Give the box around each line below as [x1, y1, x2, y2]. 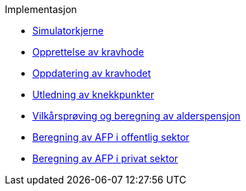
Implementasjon [5, 3, 77, 15]
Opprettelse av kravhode [32, 46, 144, 58]
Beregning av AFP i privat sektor [32, 153, 179, 164]
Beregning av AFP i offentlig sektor [32, 131, 190, 143]
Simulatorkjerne [32, 25, 104, 36]
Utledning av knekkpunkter [32, 89, 155, 100]
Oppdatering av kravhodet [32, 67, 151, 79]
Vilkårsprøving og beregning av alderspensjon [32, 110, 241, 122]
